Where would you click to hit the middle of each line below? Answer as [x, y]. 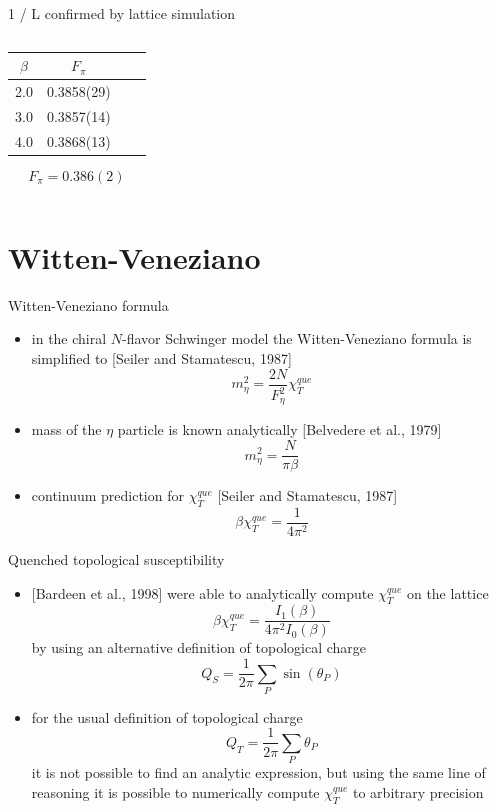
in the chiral [69, 338]
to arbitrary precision [418, 791]
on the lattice [447, 592]
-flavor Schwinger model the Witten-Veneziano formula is [297, 338]
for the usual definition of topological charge [167, 716]
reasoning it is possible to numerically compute [175, 791]
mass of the [66, 429]
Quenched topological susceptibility [116, 559]
